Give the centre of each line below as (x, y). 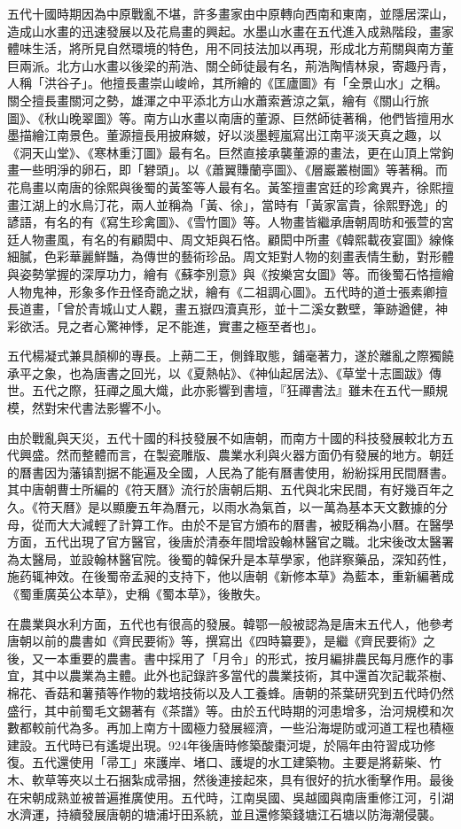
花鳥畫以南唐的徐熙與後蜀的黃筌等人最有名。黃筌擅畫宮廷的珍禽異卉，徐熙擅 (230, 186)
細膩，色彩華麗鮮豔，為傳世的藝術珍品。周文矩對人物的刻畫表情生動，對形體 (230, 256)
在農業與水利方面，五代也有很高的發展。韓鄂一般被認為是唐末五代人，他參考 (230, 623)
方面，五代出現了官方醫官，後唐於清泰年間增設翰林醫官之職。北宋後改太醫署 (230, 542)
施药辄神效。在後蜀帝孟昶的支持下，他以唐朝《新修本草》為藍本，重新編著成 (230, 576)
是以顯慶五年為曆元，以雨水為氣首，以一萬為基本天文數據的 (261, 507)
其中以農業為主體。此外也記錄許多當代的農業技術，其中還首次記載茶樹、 (242, 675)
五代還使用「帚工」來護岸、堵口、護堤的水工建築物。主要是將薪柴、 (230, 762)
